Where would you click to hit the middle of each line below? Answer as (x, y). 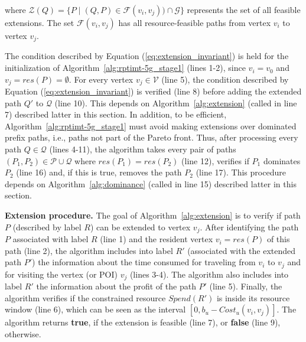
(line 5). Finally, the (246, 286)
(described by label (47, 227)
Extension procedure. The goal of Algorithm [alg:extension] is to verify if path (153, 215)
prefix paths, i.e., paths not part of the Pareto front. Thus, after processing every (152, 137)
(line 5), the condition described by (225, 79)
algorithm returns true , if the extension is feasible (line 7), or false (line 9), (143, 322)
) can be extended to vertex (140, 227)
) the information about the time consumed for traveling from (144, 262)
